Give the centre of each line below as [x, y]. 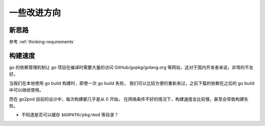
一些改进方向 [35, 13]
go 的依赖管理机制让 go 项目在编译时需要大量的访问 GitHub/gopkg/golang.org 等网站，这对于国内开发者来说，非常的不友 [131, 67]
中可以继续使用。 [26, 90]
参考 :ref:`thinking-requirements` [42, 42]
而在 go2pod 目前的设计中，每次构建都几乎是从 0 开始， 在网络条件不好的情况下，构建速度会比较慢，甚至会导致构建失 [129, 99]
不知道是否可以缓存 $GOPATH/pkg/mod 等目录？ [70, 115]
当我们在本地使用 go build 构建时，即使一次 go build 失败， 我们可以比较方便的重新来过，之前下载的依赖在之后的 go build [132, 83]
